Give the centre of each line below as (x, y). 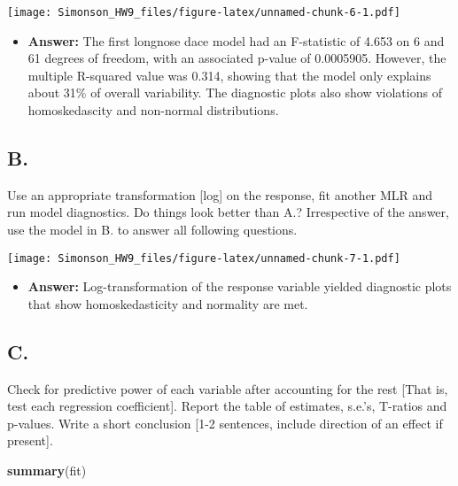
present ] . (30, 440)
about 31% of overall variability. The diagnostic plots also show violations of (235, 93)
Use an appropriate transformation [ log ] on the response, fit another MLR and (220, 194)
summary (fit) (47, 471)
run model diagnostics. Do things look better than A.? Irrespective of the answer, (228, 212)
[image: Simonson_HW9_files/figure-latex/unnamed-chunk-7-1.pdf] (204, 258)
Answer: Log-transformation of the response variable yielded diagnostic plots (240, 286)
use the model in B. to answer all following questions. (152, 230)
